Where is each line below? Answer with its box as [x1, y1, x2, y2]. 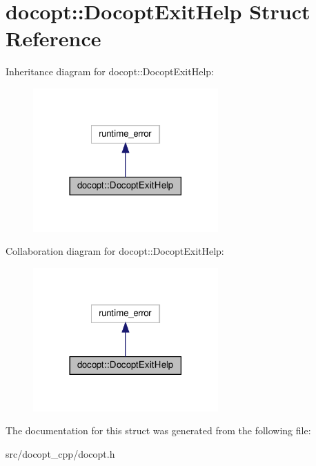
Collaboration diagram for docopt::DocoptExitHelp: [6, 244, 224, 258]
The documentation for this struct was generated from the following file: [6, 423, 311, 438]
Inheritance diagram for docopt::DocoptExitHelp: [6, 64, 214, 79]
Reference [6, 24, 101, 52]
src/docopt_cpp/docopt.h [6, 447, 115, 461]
